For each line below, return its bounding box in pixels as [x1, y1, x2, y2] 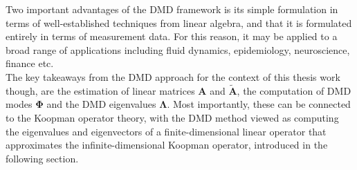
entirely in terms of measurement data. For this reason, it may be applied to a [6, 29, 338, 44]
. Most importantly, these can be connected [167, 97, 351, 111]
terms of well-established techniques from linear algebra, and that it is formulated [6, 15, 352, 30]
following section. [6, 151, 79, 165]
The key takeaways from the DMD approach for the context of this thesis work [6, 69, 340, 84]
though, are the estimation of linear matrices [6, 83, 195, 97]
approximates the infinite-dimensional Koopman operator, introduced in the [6, 138, 328, 152]
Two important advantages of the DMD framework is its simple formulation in [6, 2, 338, 16]
